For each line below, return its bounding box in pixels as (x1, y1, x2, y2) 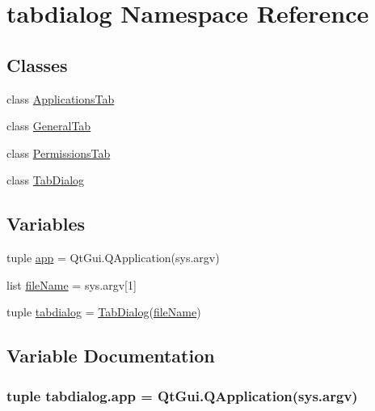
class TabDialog (6, 172, 85, 189)
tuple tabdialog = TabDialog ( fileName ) (6, 303, 201, 320)
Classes (6, 52, 68, 77)
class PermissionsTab (6, 144, 111, 161)
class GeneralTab (6, 117, 91, 134)
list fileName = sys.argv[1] (6, 276, 137, 293)
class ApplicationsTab (6, 90, 115, 107)
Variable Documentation (6, 343, 215, 368)
